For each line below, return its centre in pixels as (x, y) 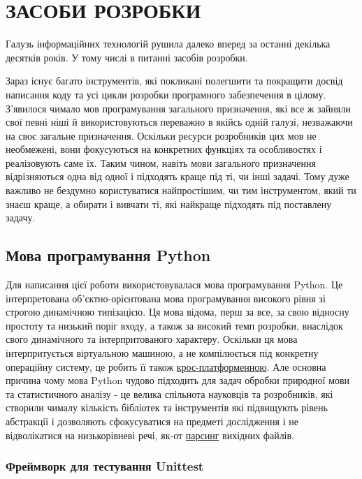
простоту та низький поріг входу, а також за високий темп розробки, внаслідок (174, 325)
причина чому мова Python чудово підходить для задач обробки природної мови (178, 380)
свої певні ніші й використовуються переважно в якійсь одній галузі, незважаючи (179, 122)
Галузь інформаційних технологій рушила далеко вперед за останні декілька (168, 44)
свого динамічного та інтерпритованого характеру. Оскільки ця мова (152, 339)
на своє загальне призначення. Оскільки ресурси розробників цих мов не (161, 135)
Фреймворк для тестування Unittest (105, 466)
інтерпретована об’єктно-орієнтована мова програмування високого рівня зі (166, 298)
